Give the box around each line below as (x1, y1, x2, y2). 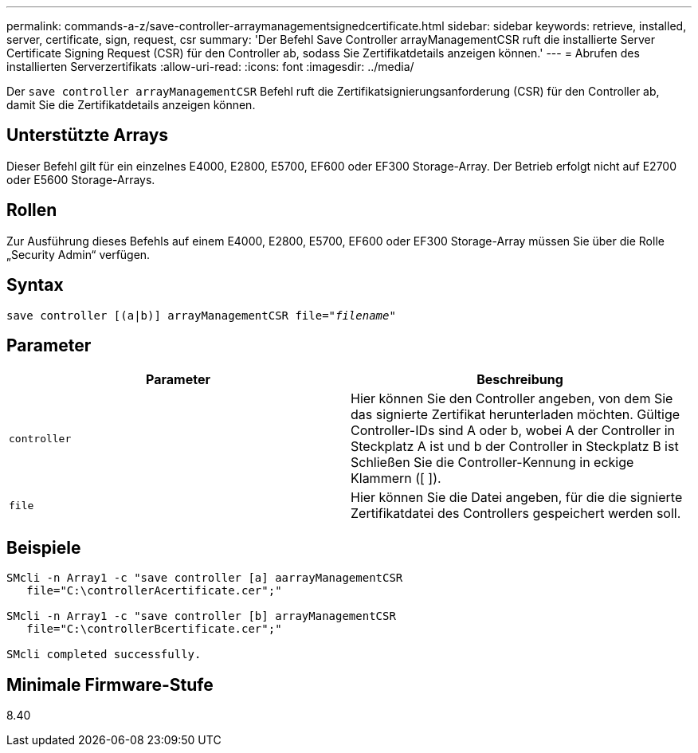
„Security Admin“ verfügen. (6, 247, 151, 261)
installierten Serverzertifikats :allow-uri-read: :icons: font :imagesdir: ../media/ (6, 60, 414, 73)
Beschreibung (476, 371, 563, 388)
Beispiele (6, 537, 81, 558)
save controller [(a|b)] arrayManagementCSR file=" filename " (6, 308, 396, 322)
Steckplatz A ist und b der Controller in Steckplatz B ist (351, 438, 679, 455)
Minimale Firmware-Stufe (6, 674, 214, 695)
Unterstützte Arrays (6, 125, 169, 146)
